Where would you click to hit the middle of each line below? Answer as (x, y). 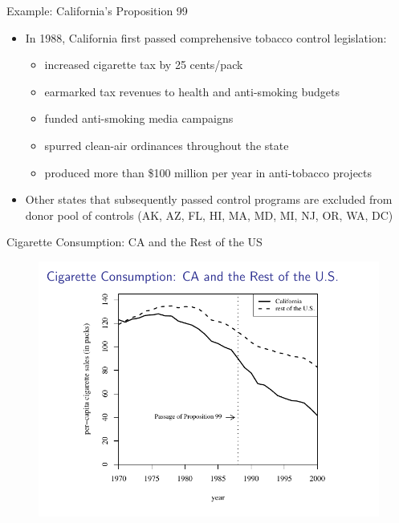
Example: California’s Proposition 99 (97, 10)
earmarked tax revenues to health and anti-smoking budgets (192, 91)
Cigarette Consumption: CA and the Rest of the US (134, 242)
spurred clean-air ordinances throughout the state (167, 145)
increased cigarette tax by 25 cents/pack (144, 65)
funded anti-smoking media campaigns (139, 118)
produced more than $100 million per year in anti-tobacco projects (208, 172)
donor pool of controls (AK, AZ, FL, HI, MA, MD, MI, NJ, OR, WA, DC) (209, 215)
